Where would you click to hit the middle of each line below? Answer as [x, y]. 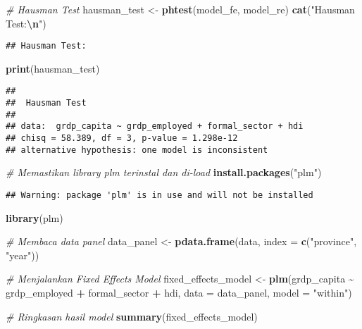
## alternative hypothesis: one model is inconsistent [137, 150]
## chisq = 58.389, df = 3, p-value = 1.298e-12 [122, 138]
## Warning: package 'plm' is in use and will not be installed [160, 195]
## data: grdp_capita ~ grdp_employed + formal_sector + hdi [155, 126]
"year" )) [23, 255]
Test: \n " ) [26, 23]
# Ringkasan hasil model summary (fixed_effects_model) [132, 316]
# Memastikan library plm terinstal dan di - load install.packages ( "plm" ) [164, 172]
